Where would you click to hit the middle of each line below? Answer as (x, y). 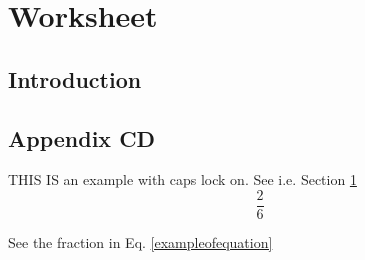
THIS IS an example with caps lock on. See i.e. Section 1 (182, 179)
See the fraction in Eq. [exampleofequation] (140, 242)
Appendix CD (82, 137)
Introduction (75, 78)
